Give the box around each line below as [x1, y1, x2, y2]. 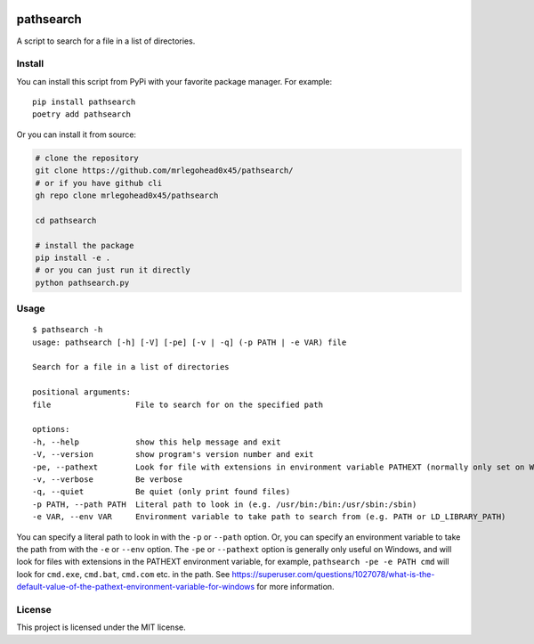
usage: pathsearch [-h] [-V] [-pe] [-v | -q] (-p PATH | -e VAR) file [32, 337, 347, 347]
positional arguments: [32, 387, 132, 397]
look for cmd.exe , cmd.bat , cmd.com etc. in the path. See [16, 568, 231, 579]
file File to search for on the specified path [32, 399, 324, 410]
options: [32, 424, 70, 435]
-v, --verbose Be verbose [32, 474, 182, 485]
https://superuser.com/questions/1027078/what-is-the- [231, 568, 435, 579]
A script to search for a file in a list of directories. [16, 36, 196, 46]
